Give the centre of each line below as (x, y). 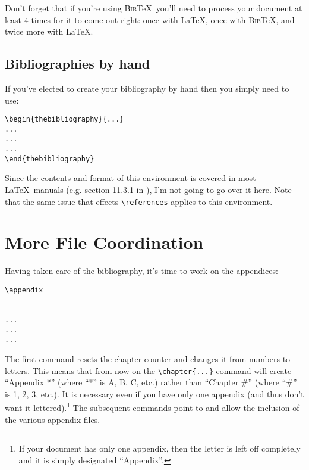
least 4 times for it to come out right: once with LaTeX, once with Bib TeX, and (150, 19)
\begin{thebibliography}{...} (64, 119)
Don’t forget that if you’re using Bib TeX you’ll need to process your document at (154, 8)
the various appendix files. (53, 419)
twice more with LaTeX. (49, 31)
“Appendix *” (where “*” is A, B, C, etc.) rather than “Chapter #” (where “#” (151, 382)
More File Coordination (104, 242)
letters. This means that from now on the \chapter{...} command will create (148, 370)
